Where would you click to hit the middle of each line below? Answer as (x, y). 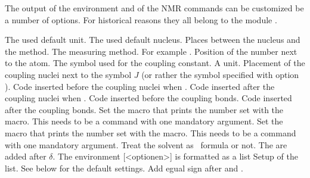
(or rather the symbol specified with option (220, 74)
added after (26, 156)
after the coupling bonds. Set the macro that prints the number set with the (144, 109)
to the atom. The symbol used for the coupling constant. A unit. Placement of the (155, 63)
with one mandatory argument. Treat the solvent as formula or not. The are (146, 144)
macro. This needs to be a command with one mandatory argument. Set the (144, 121)
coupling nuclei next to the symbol (68, 74)
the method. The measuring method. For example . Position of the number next (151, 51)
